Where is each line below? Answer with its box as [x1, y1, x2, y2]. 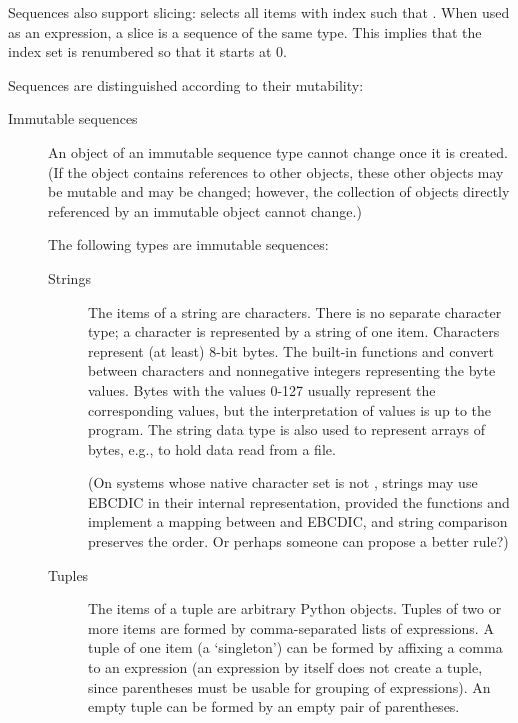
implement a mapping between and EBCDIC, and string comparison [88, 511, 508, 532]
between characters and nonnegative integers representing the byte [88, 360, 496, 381]
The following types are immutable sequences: [48, 234, 329, 255]
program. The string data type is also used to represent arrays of [88, 419, 485, 440]
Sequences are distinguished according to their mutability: [8, 74, 364, 95]
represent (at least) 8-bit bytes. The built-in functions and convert [88, 340, 495, 361]
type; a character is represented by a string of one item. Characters [88, 321, 500, 342]
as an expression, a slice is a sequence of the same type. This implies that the [8, 21, 482, 42]
